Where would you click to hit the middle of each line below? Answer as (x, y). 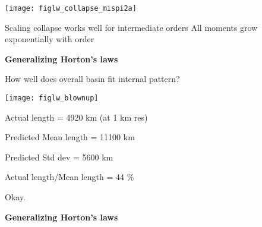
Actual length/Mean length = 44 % (70, 177)
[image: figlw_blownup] (52, 98)
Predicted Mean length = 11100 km (70, 137)
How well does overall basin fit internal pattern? (92, 79)
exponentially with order (50, 39)
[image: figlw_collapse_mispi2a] (71, 8)
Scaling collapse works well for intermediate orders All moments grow (131, 27)
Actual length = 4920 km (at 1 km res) (76, 117)
